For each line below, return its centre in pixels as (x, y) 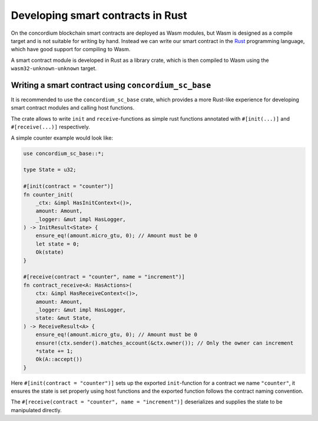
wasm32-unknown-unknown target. (54, 68)
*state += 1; (54, 351)
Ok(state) (50, 252)
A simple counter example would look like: (62, 138)
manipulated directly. (36, 410)
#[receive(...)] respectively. (51, 127)
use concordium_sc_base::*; (64, 153)
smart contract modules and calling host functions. (73, 108)
